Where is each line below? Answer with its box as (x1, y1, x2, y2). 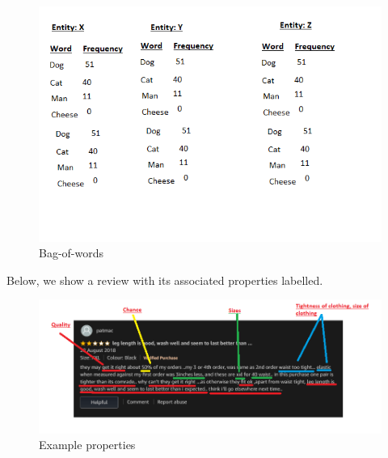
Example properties (39, 436, 136, 453)
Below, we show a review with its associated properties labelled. (6, 271, 323, 288)
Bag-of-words (39, 244, 104, 261)
